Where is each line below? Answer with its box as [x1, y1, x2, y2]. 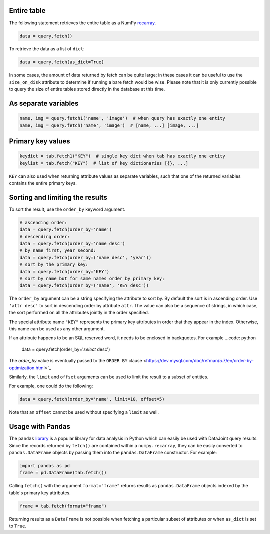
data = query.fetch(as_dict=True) [19, 59, 104, 65]
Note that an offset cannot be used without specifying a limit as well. [9, 409, 159, 415]
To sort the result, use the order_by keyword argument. [9, 206, 126, 212]
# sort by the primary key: [19, 262, 88, 267]
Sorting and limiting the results [9, 193, 107, 202]
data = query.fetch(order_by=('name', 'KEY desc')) [19, 283, 149, 288]
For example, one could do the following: [9, 383, 93, 389]
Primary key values [9, 137, 70, 146]
